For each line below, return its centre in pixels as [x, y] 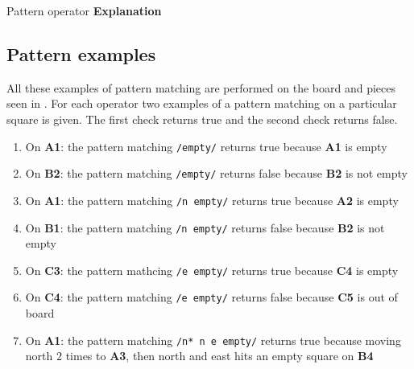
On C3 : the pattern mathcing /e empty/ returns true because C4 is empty [212, 270]
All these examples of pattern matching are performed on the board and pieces [201, 87]
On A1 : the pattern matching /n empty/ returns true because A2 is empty [212, 200]
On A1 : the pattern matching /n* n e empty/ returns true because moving [213, 340]
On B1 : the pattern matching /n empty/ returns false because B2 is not [205, 227]
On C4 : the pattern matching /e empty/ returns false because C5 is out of [211, 297]
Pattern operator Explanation [84, 10]
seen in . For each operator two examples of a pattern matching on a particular [202, 103]
